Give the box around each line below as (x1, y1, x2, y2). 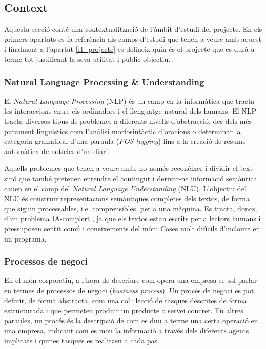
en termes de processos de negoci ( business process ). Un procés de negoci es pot (4, 285, 254, 295)
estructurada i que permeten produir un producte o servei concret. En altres (4, 305, 243, 316)
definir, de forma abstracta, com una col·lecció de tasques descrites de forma (4, 295, 247, 306)
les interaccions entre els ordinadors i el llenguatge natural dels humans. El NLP (4, 105, 257, 116)
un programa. (4, 233, 47, 244)
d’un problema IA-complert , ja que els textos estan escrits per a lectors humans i (4, 213, 261, 224)
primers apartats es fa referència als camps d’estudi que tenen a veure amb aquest (4, 33, 261, 44)
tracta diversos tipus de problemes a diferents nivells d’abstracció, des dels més (4, 115, 252, 126)
